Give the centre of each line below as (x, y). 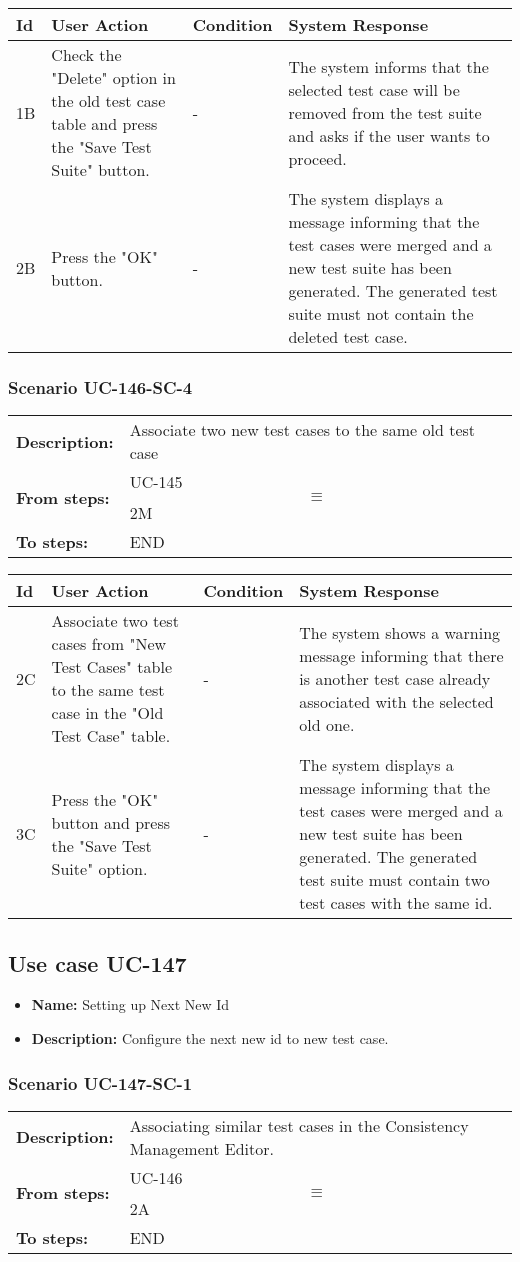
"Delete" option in (113, 77)
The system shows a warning (400, 632)
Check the (86, 54)
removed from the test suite (385, 112)
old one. (327, 724)
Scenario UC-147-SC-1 (100, 1082)
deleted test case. (348, 336)
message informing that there (401, 655)
